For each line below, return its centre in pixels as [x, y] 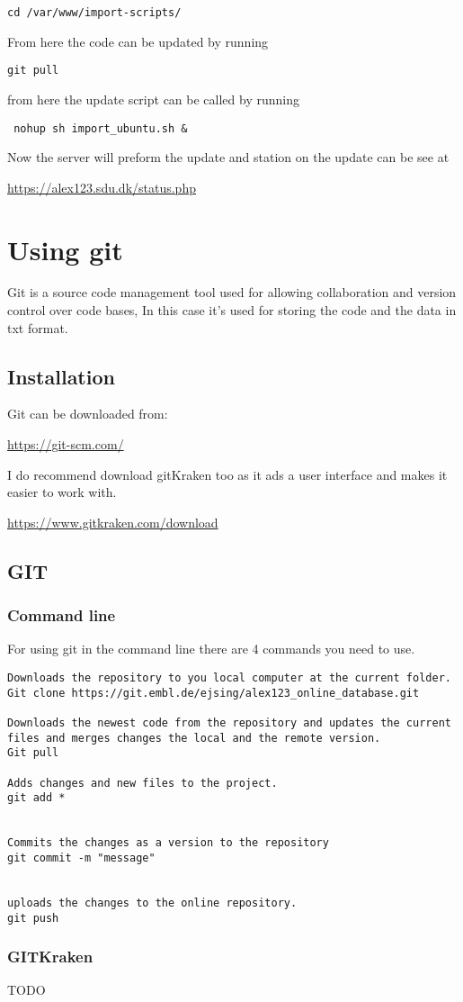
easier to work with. [62, 492]
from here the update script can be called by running [153, 99]
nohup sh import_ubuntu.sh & [101, 128]
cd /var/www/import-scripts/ [94, 13]
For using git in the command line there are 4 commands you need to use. [211, 649]
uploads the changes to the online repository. [152, 903]
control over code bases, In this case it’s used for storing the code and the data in [232, 310]
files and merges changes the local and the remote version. [194, 738]
